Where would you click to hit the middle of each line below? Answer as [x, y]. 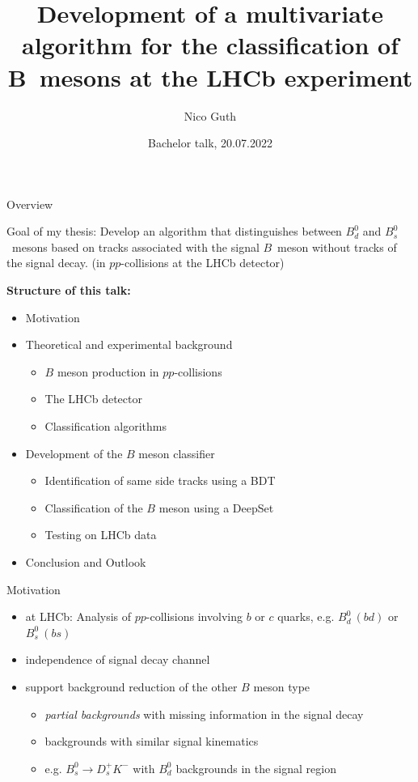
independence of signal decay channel [118, 659]
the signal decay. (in [56, 263]
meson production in [108, 371]
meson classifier [177, 453]
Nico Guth [210, 115]
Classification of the [94, 507]
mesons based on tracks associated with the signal [135, 246]
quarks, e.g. [306, 616]
